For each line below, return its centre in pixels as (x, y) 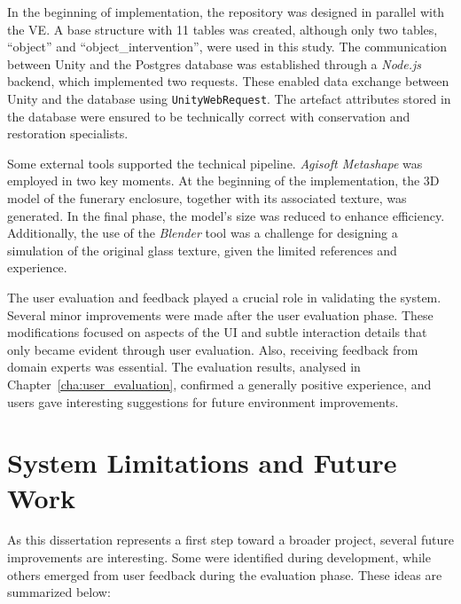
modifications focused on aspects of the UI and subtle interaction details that (217, 332)
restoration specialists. (68, 133)
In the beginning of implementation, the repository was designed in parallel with (226, 12)
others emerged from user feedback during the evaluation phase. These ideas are (225, 574)
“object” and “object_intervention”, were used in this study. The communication (227, 47)
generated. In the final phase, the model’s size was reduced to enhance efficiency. (226, 215)
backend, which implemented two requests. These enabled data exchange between (228, 81)
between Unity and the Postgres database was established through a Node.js (215, 63)
